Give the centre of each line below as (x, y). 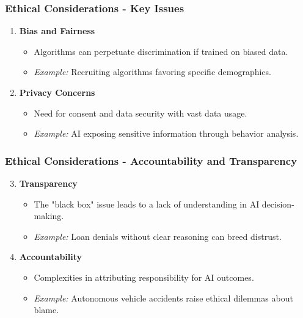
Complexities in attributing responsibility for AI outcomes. (144, 277)
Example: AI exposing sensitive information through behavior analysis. (166, 133)
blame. (46, 310)
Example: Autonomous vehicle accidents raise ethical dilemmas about (163, 298)
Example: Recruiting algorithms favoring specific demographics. (152, 72)
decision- (278, 204)
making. (49, 216)
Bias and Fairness (57, 31)
